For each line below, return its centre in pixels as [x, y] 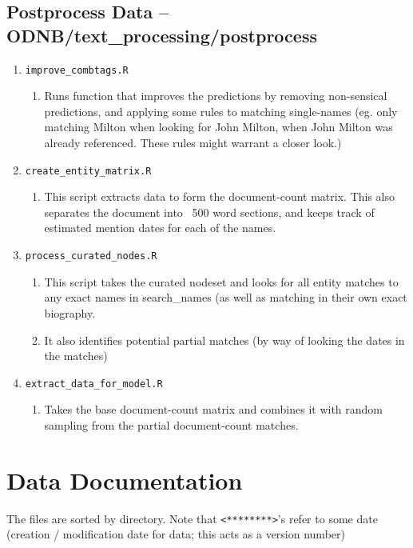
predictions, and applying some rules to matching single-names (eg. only [221, 111]
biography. [70, 312]
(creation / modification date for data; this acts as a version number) [176, 534]
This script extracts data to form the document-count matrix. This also [220, 196]
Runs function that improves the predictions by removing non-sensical [216, 96]
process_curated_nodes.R [91, 256]
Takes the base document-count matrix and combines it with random [213, 409]
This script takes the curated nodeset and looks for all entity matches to [221, 281]
